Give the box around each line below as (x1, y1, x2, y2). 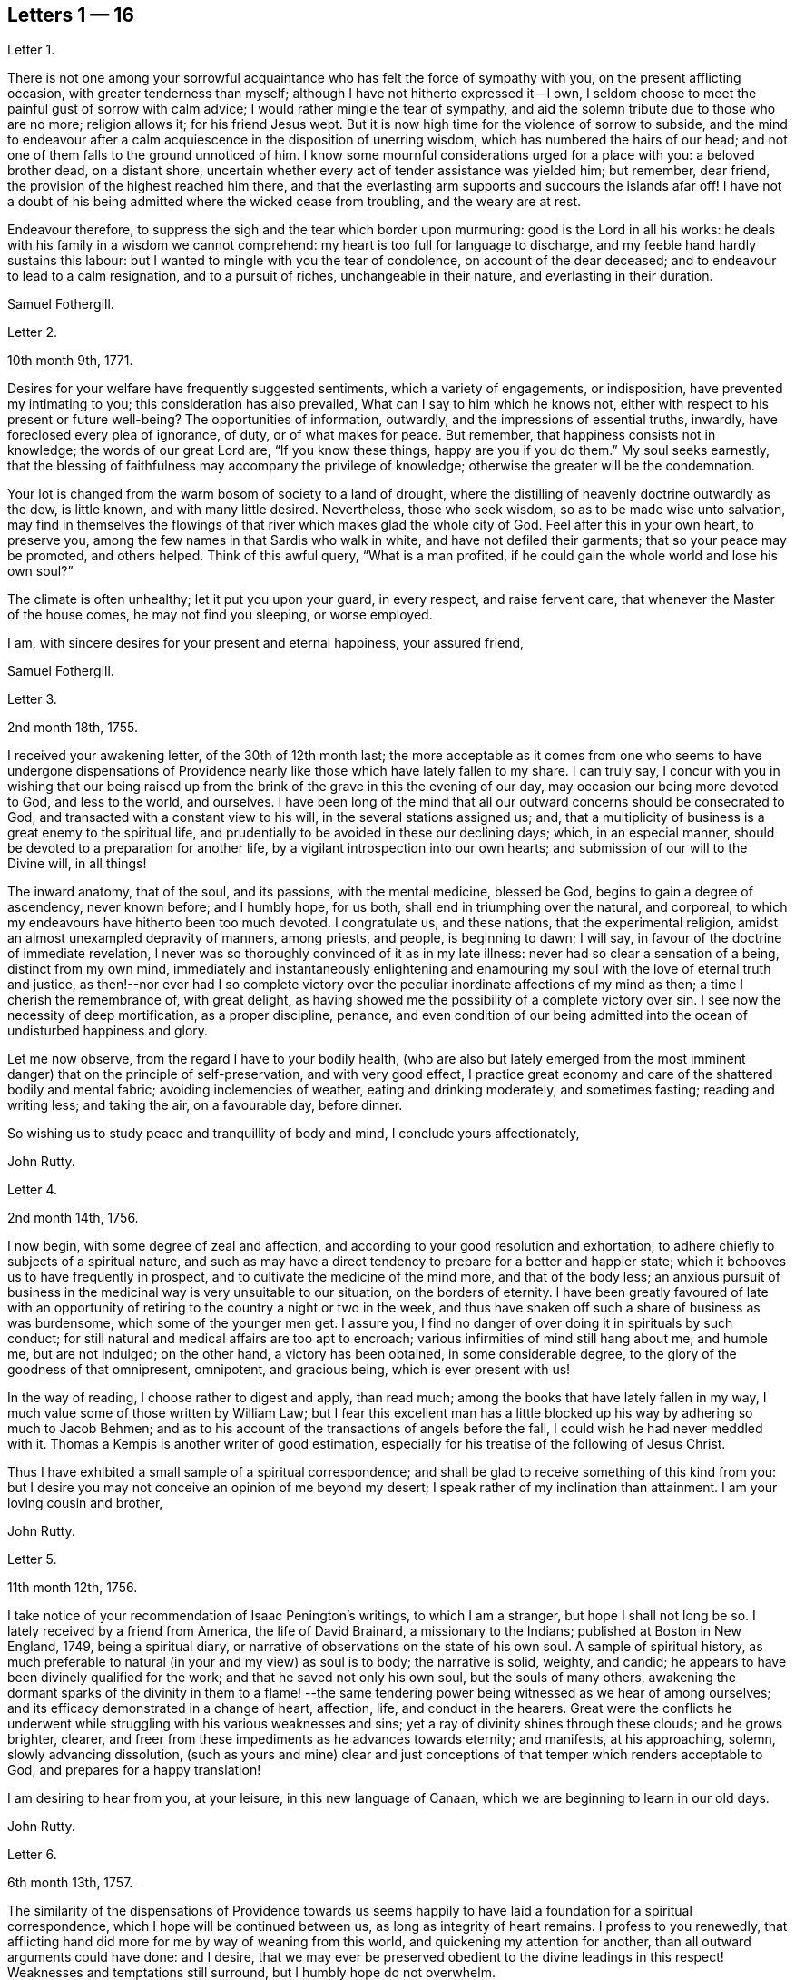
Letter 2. (7, 324, 58, 341)
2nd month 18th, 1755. (7, 719, 138, 736)
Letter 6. (7, 1846, 57, 1863)
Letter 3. (7, 691, 57, 708)
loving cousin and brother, (7, 1495, 163, 1511)
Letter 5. (7, 1551, 57, 1568)
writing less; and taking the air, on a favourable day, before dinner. (7, 1097, 403, 1114)
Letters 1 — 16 (7, 4, 134, 26)
